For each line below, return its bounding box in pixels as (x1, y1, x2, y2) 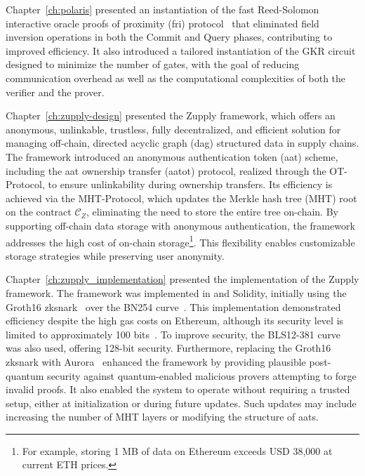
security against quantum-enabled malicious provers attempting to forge (47, 368, 357, 383)
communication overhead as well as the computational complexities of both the (6, 70, 346, 85)
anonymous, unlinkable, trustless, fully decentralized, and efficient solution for (6, 121, 341, 136)
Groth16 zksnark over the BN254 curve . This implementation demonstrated (6, 299, 341, 314)
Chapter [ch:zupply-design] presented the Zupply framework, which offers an (6, 108, 336, 123)
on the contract (6, 204, 72, 219)
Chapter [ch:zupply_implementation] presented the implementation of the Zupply (6, 272, 359, 286)
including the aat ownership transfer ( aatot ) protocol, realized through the (6, 163, 326, 178)
